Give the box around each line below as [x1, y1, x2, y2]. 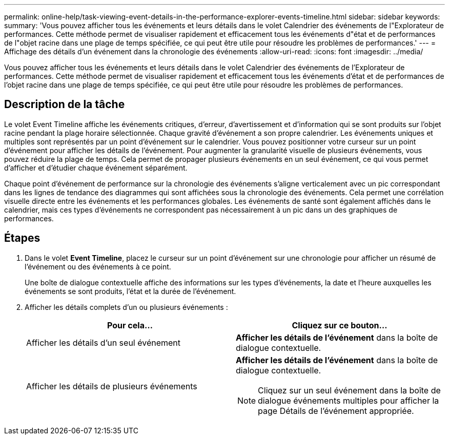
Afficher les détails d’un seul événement [26, 337, 181, 348]
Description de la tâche [4, 98, 125, 111]
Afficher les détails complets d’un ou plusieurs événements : [25, 302, 228, 311]
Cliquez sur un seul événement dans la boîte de [258, 385, 441, 395]
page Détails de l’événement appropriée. [258, 405, 414, 416]
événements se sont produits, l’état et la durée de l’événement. [25, 286, 236, 296]
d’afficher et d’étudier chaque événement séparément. [4, 163, 188, 172]
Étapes [4, 232, 40, 245]
